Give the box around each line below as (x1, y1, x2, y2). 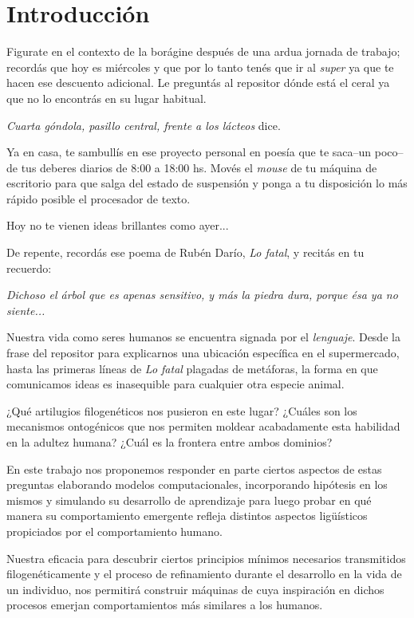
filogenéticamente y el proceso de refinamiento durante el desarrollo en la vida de (6, 565, 402, 582)
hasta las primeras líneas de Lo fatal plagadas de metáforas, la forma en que (6, 360, 378, 376)
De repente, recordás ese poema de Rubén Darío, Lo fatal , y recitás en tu (6, 244, 365, 261)
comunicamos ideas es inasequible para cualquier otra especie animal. (6, 376, 345, 392)
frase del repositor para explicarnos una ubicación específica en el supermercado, (6, 344, 400, 361)
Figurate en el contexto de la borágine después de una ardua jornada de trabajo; (6, 43, 400, 60)
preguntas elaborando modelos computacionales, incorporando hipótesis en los (6, 476, 388, 493)
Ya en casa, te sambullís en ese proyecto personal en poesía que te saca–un (6, 144, 372, 160)
